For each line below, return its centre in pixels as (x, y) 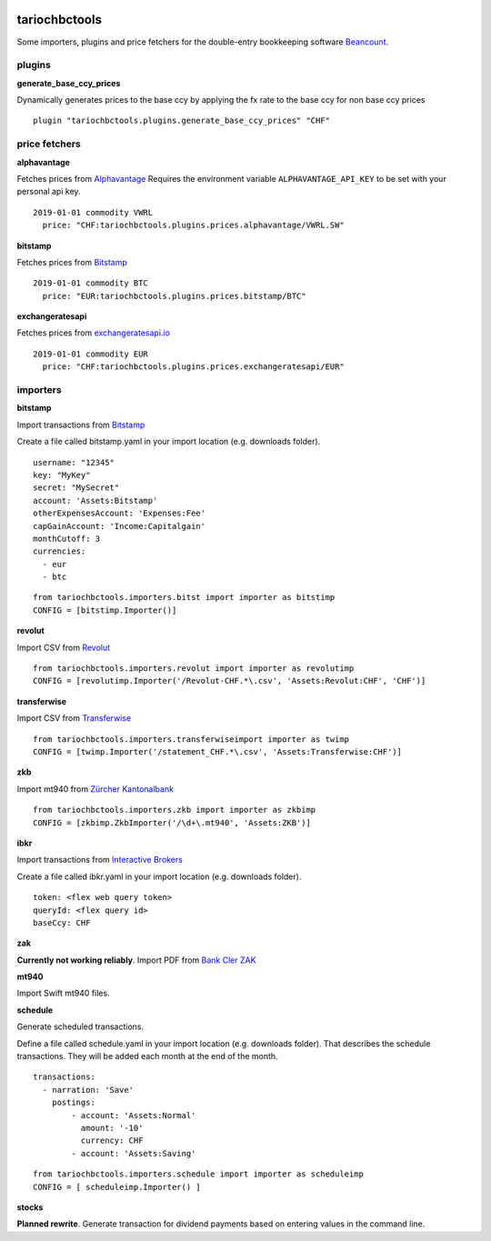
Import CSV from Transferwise (74, 718)
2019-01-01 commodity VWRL (93, 212)
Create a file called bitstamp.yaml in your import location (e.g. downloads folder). (169, 442)
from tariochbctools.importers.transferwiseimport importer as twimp (191, 739)
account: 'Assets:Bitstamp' (95, 500)
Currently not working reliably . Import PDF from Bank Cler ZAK (136, 960)
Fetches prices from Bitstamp (72, 262)
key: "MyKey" (62, 475)
